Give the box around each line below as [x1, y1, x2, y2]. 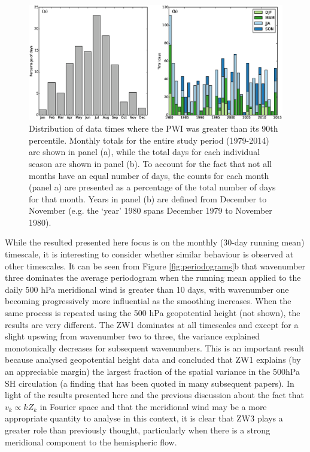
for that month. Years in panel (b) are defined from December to [29, 192, 267, 205]
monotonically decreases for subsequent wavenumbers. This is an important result [5, 341, 305, 354]
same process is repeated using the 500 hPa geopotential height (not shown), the [5, 307, 300, 319]
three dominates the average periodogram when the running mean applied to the [5, 271, 301, 284]
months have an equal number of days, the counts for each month [29, 169, 269, 181]
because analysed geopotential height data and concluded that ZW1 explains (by [5, 353, 301, 366]
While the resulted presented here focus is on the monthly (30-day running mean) [5, 236, 305, 248]
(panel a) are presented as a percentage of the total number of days [29, 181, 276, 193]
